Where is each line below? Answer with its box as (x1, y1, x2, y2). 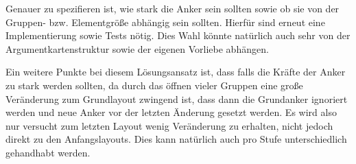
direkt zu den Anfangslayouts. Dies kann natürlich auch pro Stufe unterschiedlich (5, 132, 347, 146)
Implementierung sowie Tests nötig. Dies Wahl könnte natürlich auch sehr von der (5, 28, 351, 43)
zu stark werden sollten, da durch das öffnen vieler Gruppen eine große (5, 78, 303, 92)
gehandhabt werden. (5, 145, 91, 159)
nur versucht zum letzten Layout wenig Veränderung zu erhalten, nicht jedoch (5, 118, 333, 132)
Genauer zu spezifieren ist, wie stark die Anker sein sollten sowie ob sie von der (5, 1, 340, 15)
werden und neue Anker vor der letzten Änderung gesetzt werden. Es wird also (5, 105, 337, 119)
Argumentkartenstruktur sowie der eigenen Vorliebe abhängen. (5, 41, 269, 56)
